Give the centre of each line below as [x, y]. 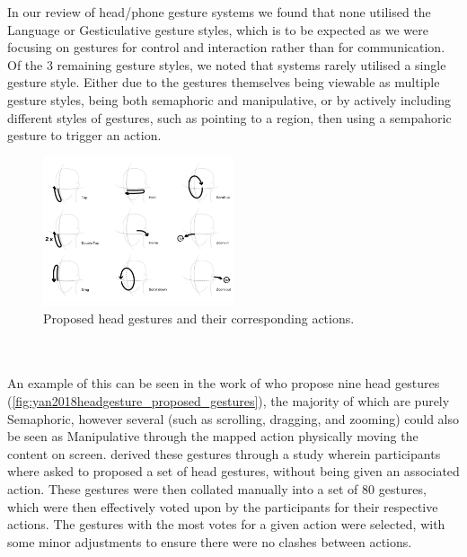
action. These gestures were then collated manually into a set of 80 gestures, [217, 488]
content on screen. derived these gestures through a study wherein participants [224, 453]
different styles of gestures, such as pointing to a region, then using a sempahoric [229, 117]
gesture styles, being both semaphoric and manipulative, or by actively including [229, 99]
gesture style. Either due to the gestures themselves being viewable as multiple [224, 82]
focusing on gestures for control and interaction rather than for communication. [226, 47]
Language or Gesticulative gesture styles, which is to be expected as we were [218, 29]
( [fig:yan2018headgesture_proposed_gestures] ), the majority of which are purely [229, 401]
